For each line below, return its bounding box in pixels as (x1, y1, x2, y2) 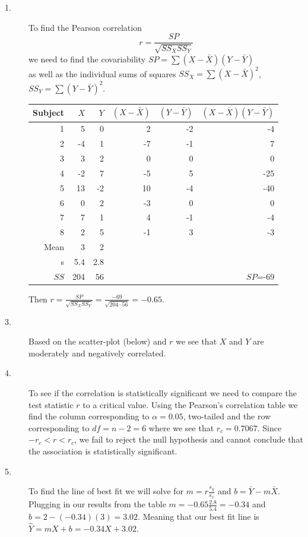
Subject (33, 106, 64, 119)
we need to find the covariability (28, 52, 146, 65)
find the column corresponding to (28, 410, 150, 422)
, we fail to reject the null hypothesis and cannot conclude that (74, 433, 303, 446)
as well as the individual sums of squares (28, 67, 176, 80)
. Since (257, 421, 282, 434)
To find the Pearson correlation (28, 21, 142, 33)
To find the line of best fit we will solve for (28, 485, 184, 497)
